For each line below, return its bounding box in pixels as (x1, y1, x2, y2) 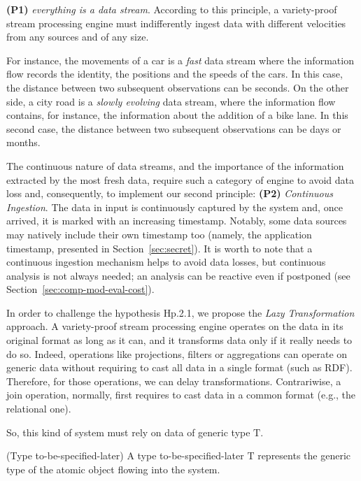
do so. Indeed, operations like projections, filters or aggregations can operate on (6, 346, 348, 361)
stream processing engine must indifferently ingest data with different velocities (6, 15, 346, 30)
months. (6, 135, 41, 150)
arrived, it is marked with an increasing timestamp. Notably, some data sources (6, 213, 347, 228)
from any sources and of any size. (6, 29, 149, 44)
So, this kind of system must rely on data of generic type (6, 424, 250, 439)
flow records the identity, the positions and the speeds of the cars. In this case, (6, 66, 343, 81)
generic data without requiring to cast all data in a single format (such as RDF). (6, 360, 353, 375)
